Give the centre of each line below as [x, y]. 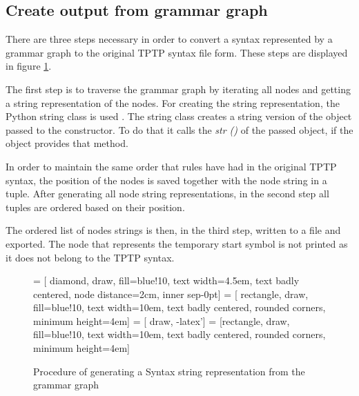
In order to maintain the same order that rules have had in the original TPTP [171, 166]
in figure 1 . [29, 66]
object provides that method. [67, 143]
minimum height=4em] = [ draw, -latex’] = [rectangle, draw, [162, 320]
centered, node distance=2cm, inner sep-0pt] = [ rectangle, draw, [171, 294]
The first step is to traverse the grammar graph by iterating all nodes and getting [178, 89]
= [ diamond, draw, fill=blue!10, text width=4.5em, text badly [166, 280]
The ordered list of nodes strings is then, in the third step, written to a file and [173, 230]
